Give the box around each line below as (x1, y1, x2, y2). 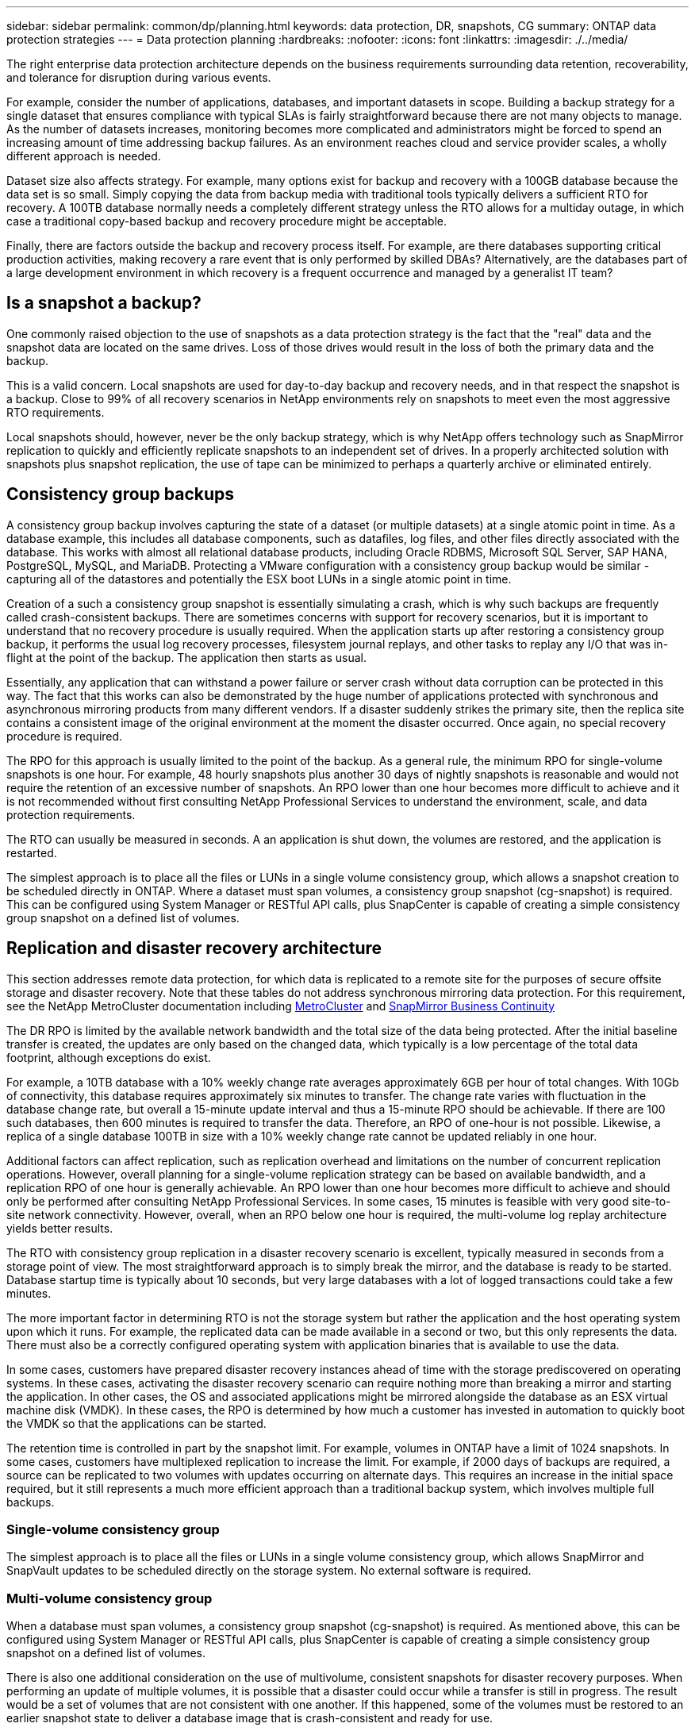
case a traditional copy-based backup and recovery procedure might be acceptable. (6, 214, 447, 228)
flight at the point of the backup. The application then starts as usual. (6, 650, 367, 664)
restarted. (6, 845, 57, 860)
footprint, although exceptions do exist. (6, 1050, 211, 1064)
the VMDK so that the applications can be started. (6, 1416, 267, 1430)
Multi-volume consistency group (6, 1590, 213, 1606)
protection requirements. (6, 807, 136, 821)
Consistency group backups (6, 484, 235, 505)
